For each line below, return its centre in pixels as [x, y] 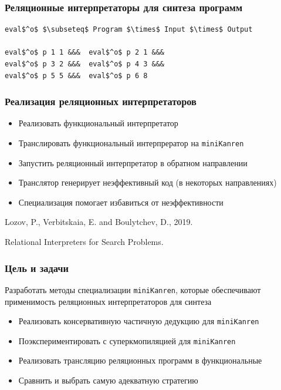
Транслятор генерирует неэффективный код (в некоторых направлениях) [148, 182]
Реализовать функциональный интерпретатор [98, 123]
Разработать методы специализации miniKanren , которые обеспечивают [133, 289]
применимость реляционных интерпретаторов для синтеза [108, 301]
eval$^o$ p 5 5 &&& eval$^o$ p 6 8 [76, 75]
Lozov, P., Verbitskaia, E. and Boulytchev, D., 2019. [99, 222]
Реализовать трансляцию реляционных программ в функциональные [140, 360]
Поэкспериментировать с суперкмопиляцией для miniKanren [127, 340]
